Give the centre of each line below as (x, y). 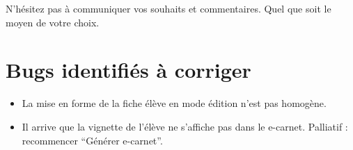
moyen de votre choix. (53, 22)
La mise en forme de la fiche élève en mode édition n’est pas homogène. (174, 103)
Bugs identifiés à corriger (128, 70)
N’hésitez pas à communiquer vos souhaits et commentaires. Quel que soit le (168, 8)
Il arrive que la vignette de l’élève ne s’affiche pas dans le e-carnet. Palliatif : (185, 126)
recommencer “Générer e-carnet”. (92, 140)
